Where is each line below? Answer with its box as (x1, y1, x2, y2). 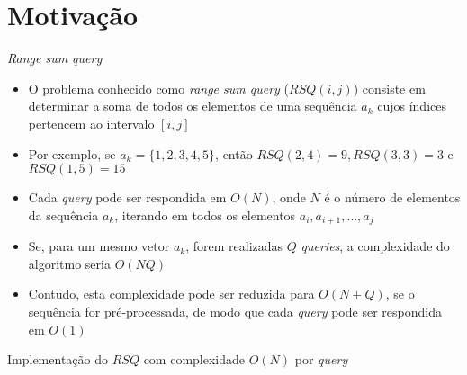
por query (294, 350, 348, 369)
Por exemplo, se (28, 144, 116, 163)
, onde (272, 188, 306, 207)
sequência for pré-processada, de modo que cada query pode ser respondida (28, 301, 442, 320)
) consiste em (353, 78, 426, 97)
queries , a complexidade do (301, 237, 450, 255)
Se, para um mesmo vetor (28, 237, 170, 255)
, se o (385, 284, 415, 303)
